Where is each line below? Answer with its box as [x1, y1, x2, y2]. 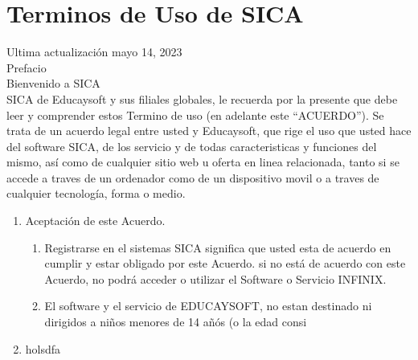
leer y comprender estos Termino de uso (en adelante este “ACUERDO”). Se [6, 106, 384, 123]
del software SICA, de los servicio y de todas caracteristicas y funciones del [6, 137, 377, 154]
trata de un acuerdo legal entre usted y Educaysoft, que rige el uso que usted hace [6, 122, 412, 139]
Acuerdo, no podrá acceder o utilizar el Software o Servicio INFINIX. [44, 270, 387, 287]
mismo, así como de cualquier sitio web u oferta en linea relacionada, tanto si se [6, 153, 400, 170]
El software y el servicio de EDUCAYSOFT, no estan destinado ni [44, 297, 372, 314]
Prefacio [6, 59, 47, 76]
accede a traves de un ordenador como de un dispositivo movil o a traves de [6, 169, 379, 186]
